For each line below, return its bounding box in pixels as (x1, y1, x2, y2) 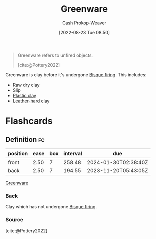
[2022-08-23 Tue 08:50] (58, 29, 110, 35)
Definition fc (5, 135, 45, 144)
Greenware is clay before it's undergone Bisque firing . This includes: (5, 71, 147, 78)
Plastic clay (12, 92, 37, 98)
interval (63, 150, 82, 157)
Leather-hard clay (12, 98, 50, 104)
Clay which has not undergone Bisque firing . (5, 204, 97, 210)
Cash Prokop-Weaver (62, 20, 107, 26)
